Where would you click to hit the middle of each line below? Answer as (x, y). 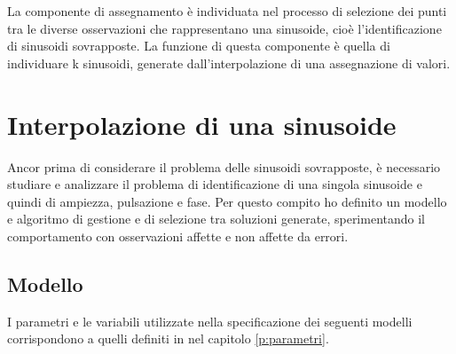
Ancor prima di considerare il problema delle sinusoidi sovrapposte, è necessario (224, 166)
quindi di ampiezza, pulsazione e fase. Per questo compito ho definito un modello (227, 201)
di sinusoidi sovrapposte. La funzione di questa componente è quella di (199, 46)
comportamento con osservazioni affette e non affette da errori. (178, 236)
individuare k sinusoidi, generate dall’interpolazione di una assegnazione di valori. (229, 63)
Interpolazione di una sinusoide (202, 124)
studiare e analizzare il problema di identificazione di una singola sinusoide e (215, 184)
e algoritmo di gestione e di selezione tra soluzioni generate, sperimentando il (216, 219)
